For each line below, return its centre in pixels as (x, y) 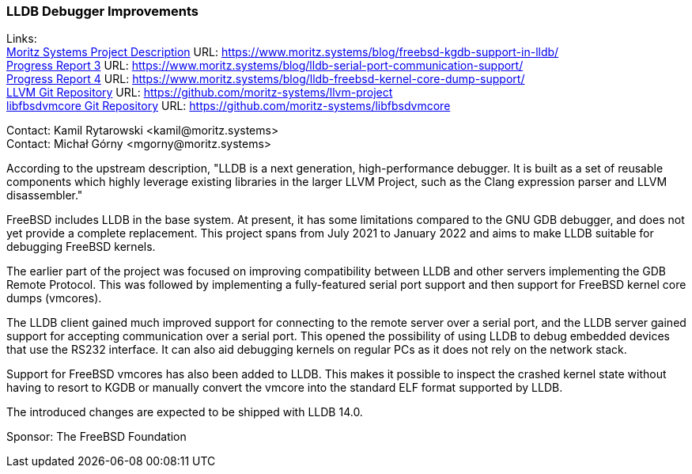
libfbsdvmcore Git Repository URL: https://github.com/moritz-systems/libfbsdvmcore (229, 106)
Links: (22, 39)
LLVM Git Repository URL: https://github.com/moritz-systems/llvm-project (200, 93)
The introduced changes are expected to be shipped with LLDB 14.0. (185, 412)
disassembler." (45, 195)
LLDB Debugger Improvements (103, 11)
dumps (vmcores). (54, 298)
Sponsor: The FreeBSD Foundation (96, 437)
